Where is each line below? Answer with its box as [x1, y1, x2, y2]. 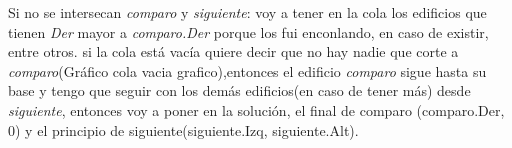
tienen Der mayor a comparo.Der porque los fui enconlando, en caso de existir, [8, 21, 489, 42]
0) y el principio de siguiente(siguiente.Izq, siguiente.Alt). [8, 119, 359, 140]
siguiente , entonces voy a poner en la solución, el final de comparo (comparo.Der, [8, 99, 505, 120]
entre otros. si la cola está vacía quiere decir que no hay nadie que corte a [8, 41, 459, 62]
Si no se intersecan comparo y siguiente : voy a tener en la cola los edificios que [8, 2, 487, 22]
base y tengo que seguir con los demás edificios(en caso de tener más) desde [8, 80, 471, 101]
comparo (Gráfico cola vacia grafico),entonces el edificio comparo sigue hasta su [8, 60, 487, 81]
